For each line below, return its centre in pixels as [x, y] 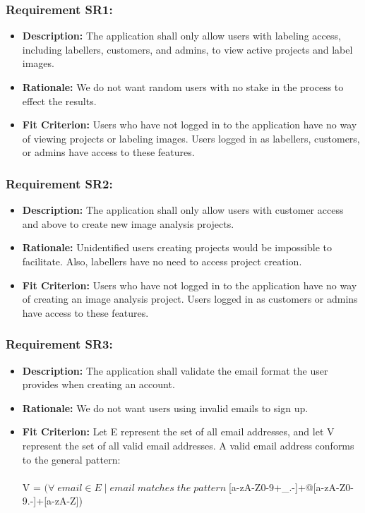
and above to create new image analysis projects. [128, 223]
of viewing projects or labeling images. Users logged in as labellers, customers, [191, 138]
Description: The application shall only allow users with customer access [183, 210]
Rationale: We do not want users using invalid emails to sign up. [165, 408]
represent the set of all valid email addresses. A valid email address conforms [188, 445]
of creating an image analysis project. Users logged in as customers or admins [190, 299]
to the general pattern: [71, 459]
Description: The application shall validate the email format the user [175, 370]
